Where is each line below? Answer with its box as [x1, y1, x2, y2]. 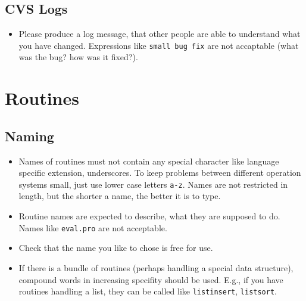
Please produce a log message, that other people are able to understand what [18, 27, 301, 40]
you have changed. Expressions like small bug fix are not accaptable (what [18, 39, 299, 51]
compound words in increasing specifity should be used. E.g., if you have [18, 273, 283, 286]
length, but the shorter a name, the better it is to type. [18, 190, 221, 202]
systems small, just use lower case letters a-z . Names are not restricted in [18, 178, 288, 190]
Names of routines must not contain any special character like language [18, 154, 279, 167]
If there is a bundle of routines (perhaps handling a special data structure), [18, 261, 293, 274]
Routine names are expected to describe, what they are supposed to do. [18, 210, 280, 222]
